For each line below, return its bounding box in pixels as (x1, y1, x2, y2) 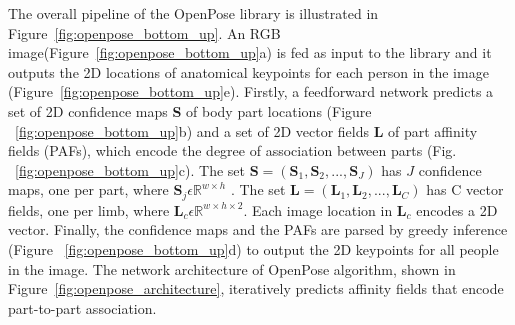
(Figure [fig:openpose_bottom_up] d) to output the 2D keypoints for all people (8, 238, 499, 259)
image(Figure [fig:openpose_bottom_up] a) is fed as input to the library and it (8, 42, 492, 63)
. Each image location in (243, 199, 393, 220)
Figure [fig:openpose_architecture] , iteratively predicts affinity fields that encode (8, 278, 504, 299)
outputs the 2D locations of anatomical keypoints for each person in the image (8, 61, 489, 82)
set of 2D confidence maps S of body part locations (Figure (8, 100, 372, 121)
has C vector (426, 179, 504, 200)
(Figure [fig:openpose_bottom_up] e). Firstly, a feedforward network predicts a (8, 81, 494, 102)
